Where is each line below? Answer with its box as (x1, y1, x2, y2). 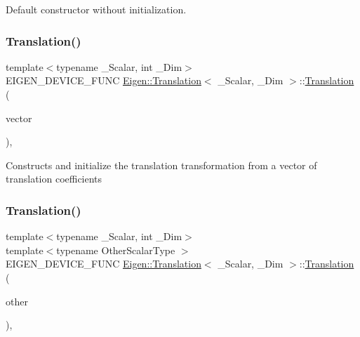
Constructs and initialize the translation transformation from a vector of (6, 157, 317, 172)
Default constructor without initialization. (6, 2, 187, 16)
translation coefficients (6, 171, 102, 186)
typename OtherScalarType (56, 242, 175, 257)
